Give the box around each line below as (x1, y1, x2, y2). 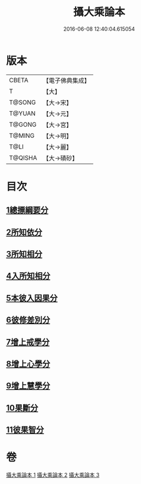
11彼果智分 (6, 425, 44, 435)
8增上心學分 (6, 359, 50, 369)
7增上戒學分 (6, 337, 50, 347)
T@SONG (9, 98, 37, 107)
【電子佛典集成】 (42, 76, 90, 85)
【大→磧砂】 (42, 154, 78, 162)
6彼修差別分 (6, 315, 50, 325)
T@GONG (9, 120, 37, 128)
